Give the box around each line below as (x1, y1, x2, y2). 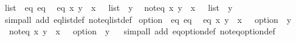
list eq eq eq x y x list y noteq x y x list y (4, 1, 233, 13)
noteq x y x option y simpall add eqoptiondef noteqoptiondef (9, 25, 275, 37)
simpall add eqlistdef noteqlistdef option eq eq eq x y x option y (4, 13, 292, 25)
